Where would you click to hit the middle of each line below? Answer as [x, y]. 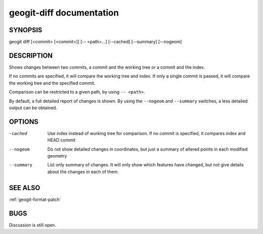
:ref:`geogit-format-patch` [35, 199]
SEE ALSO [25, 188]
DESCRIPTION [31, 55]
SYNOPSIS [26, 30]
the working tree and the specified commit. [52, 83]
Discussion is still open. [33, 225]
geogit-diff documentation [64, 13]
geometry [57, 156]
